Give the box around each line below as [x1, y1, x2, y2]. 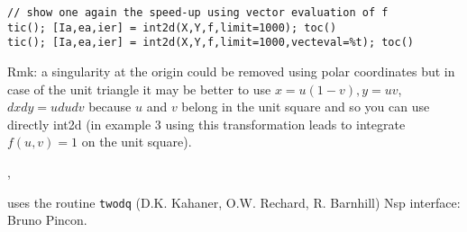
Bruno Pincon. [7, 210, 87, 229]
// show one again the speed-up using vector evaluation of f [7, 6, 389, 19]
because [88, 97, 132, 116]
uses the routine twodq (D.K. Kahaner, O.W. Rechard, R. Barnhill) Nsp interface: [7, 192, 461, 211]
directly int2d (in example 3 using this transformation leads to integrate [7, 114, 406, 133]
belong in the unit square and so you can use [181, 97, 430, 116]
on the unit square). [81, 132, 192, 151]
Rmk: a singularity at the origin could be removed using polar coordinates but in [7, 61, 455, 80]
